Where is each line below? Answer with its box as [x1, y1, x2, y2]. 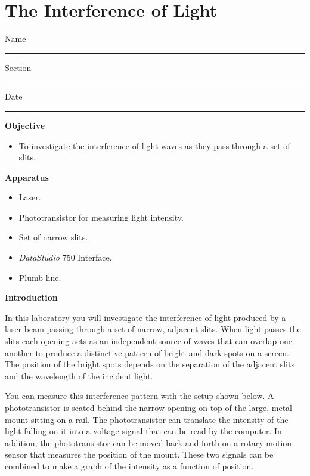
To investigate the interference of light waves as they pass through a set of [18, 139, 290, 152]
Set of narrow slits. [18, 231, 88, 243]
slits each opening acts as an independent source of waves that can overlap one [5, 335, 292, 347]
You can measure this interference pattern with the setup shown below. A [5, 390, 274, 402]
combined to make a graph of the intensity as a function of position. [5, 459, 254, 472]
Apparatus [5, 171, 49, 183]
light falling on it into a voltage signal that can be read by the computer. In [5, 425, 282, 437]
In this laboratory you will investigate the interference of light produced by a [5, 311, 286, 323]
